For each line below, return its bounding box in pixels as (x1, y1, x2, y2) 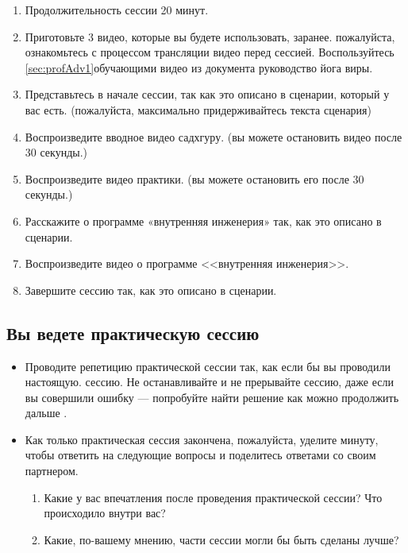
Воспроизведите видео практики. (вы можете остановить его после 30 (25, 170, 364, 187)
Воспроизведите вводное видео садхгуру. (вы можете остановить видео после (25, 128, 402, 145)
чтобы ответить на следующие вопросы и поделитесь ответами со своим (25, 447, 376, 463)
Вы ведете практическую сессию (6, 320, 260, 345)
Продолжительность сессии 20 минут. (25, 2, 209, 17)
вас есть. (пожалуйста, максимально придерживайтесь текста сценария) (25, 101, 371, 118)
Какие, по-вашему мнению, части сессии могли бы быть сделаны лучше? (44, 531, 399, 547)
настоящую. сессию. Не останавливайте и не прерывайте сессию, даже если (25, 373, 394, 390)
